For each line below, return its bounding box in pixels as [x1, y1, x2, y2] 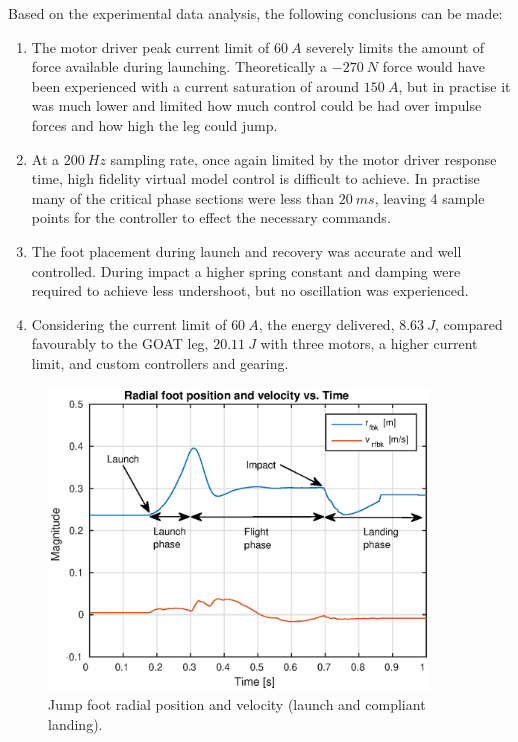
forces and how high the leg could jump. [31, 114, 278, 135]
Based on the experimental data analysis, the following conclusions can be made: [8, 3, 503, 23]
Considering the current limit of [31, 313, 227, 334]
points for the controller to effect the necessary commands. [31, 207, 391, 228]
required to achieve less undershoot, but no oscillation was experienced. [31, 280, 469, 301]
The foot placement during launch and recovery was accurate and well [31, 240, 462, 261]
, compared [434, 313, 503, 334]
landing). [48, 714, 103, 735]
